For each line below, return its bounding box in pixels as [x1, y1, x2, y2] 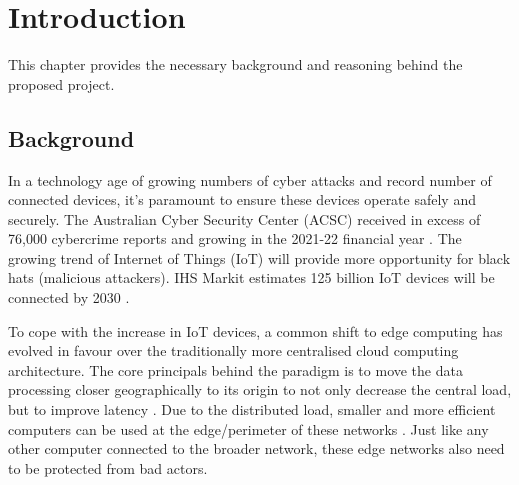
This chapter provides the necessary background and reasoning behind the [8, 54, 463, 75]
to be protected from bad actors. [8, 457, 208, 478]
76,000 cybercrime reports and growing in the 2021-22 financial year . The [8, 228, 462, 249]
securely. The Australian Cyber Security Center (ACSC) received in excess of [8, 208, 481, 229]
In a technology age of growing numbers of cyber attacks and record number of [8, 169, 492, 190]
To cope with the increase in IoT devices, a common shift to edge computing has [8, 320, 503, 341]
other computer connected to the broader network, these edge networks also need [8, 438, 505, 459]
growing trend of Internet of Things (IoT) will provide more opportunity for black [8, 247, 511, 268]
